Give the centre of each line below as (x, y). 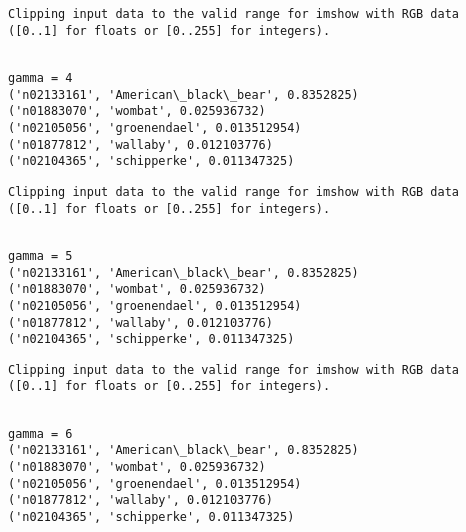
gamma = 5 (40, 255)
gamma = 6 (40, 433)
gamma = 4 (40, 77)
